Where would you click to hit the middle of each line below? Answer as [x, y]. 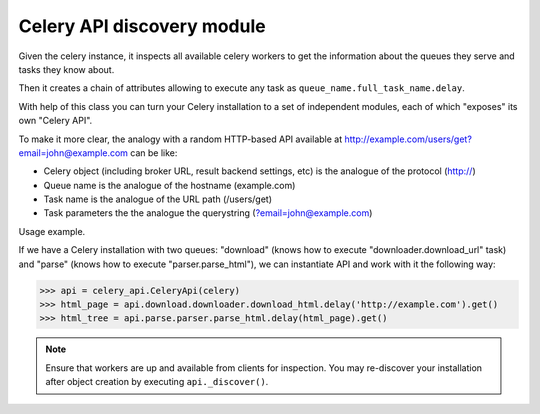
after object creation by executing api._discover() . [157, 382]
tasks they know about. [66, 69]
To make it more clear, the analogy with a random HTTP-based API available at [180, 139]
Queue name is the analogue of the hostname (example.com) [169, 185]
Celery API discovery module [142, 26]
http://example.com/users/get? [408, 139]
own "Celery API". [55, 121]
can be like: [154, 152]
